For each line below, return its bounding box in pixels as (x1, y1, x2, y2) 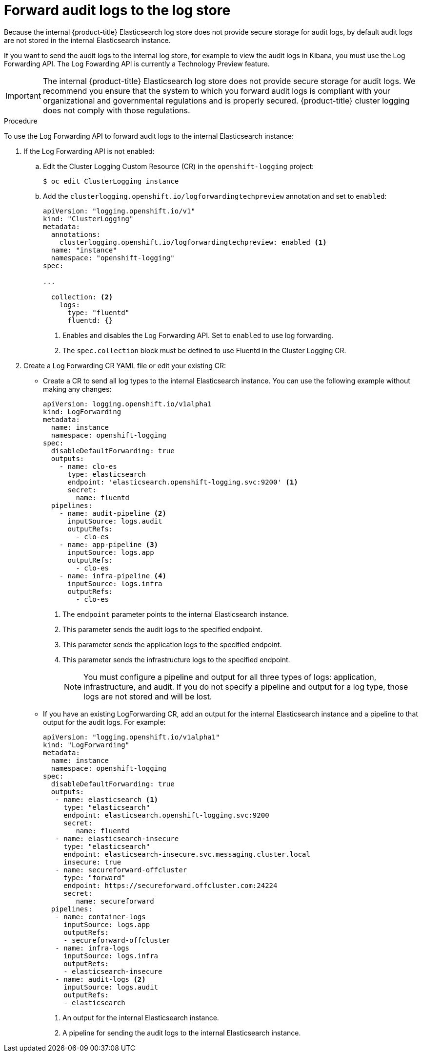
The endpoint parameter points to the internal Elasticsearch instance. (62, 610, 289, 618)
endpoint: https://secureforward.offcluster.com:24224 (63, 881, 278, 889)
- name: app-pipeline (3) (59, 540, 159, 549)
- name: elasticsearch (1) (55, 795, 159, 803)
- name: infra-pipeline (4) (59, 571, 166, 580)
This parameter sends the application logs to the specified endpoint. (62, 640, 282, 649)
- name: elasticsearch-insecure (55, 834, 179, 843)
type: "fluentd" (67, 308, 130, 317)
